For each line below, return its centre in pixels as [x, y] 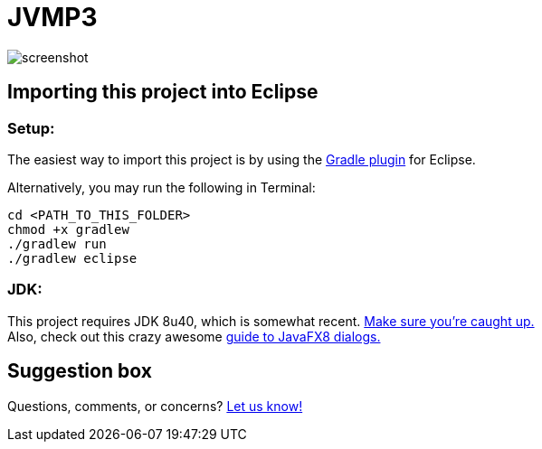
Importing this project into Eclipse [163, 92]
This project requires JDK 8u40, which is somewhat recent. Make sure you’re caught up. [271, 321]
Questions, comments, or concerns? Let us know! [155, 406]
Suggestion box [80, 371]
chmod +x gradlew [68, 229]
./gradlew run [57, 243]
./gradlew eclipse [72, 258]
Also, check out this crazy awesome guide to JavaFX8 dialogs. [194, 336]
